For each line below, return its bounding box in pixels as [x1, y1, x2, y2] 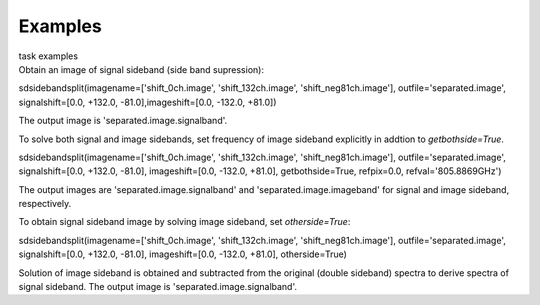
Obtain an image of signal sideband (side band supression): [18, 63, 265, 75]
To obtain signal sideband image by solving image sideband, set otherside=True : [18, 216, 351, 228]
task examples [18, 50, 79, 62]
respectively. [18, 198, 72, 210]
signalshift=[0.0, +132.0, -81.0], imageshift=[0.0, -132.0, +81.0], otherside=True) [18, 248, 347, 260]
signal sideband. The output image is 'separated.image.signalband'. [18, 281, 298, 293]
